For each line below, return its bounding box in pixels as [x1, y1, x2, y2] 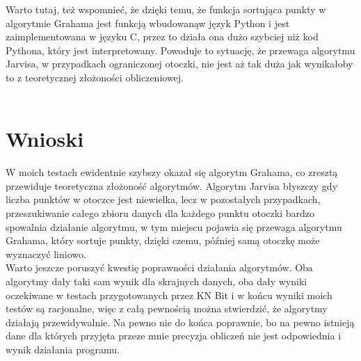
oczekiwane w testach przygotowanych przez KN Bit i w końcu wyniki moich [6, 287, 332, 302]
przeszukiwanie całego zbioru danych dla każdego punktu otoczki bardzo [6, 206, 314, 220]
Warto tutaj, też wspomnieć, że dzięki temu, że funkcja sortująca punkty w [6, 2, 326, 16]
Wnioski [6, 125, 84, 153]
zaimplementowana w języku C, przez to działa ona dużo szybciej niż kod [6, 29, 319, 44]
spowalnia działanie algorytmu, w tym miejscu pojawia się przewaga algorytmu [6, 219, 342, 234]
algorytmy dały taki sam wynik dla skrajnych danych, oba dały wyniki [6, 274, 307, 289]
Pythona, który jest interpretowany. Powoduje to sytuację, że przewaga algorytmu [6, 42, 355, 57]
